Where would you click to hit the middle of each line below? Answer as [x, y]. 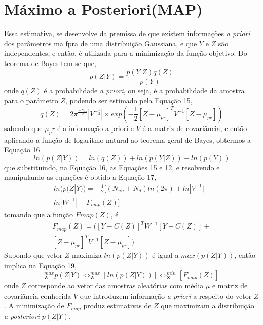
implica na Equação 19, [40, 265]
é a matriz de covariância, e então [195, 128]
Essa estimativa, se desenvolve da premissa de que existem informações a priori [127, 33]
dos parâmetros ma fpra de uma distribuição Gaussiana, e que [101, 43]
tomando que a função [39, 214]
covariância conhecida [38, 295]
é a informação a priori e [96, 128]
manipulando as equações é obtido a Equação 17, [80, 177]
